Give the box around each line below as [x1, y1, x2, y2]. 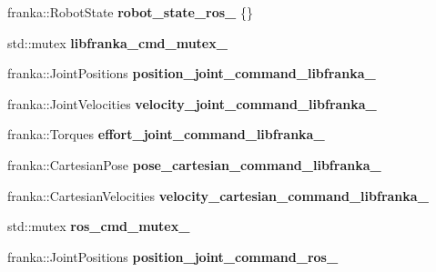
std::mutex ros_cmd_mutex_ [7, 217, 190, 236]
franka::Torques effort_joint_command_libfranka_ [7, 125, 325, 144]
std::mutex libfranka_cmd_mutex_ [7, 33, 228, 52]
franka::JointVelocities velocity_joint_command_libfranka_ [7, 94, 377, 113]
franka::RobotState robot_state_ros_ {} [7, 3, 253, 21]
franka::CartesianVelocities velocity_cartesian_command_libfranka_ [7, 186, 429, 205]
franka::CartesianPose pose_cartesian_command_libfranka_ [7, 155, 381, 174]
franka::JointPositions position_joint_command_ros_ [7, 247, 339, 266]
